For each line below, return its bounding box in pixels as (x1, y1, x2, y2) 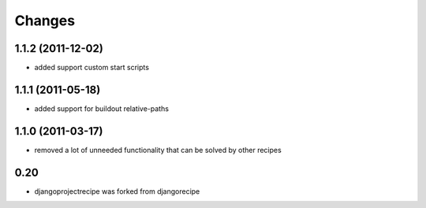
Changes (14, 12, 75, 29)
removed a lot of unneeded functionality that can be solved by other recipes (34, 145, 282, 154)
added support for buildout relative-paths (34, 103, 170, 113)
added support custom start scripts (34, 63, 150, 72)
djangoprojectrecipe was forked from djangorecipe (34, 186, 200, 196)
